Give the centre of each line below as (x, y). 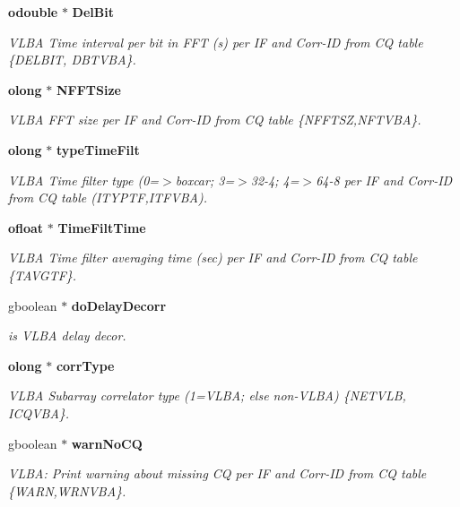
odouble (33, 12)
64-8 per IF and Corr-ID (384, 180)
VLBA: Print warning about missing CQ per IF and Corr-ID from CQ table (217, 473)
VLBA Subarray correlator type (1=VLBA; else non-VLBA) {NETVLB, (207, 395)
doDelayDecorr (119, 305)
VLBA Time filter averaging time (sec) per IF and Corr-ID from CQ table (213, 258)
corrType (85, 365)
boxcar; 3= (205, 180)
